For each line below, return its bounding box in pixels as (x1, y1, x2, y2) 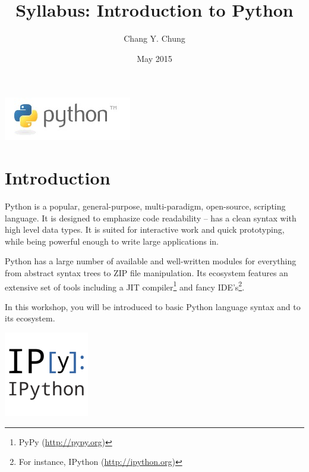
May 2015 (137, 52, 172, 64)
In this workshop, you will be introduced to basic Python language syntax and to (5, 300, 301, 312)
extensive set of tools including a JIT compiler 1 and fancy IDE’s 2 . (5, 279, 245, 293)
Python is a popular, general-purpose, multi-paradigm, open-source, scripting (5, 200, 286, 212)
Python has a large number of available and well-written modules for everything (5, 255, 297, 267)
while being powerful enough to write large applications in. (5, 235, 219, 247)
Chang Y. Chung (124, 32, 185, 45)
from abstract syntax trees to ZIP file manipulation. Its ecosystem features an (5, 267, 288, 279)
